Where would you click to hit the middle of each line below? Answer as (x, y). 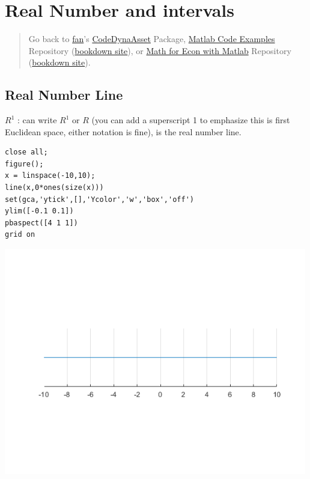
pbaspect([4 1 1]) (41, 223)
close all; (26, 152)
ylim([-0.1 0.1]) (39, 211)
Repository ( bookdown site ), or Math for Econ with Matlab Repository (160, 50)
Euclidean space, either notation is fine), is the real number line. (123, 131)
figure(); (24, 164)
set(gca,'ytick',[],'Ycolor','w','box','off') (99, 199)
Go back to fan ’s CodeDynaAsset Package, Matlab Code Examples (152, 39)
